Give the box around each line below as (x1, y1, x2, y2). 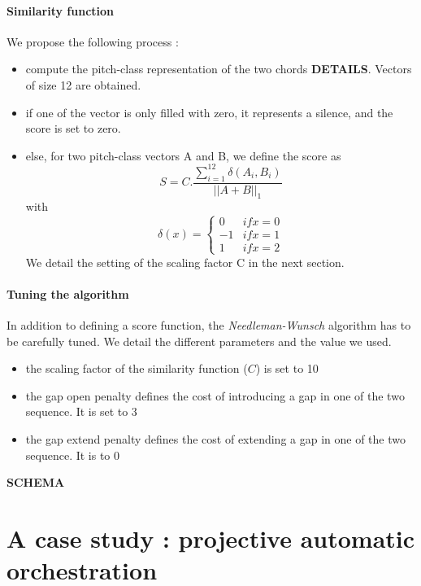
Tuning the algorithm (7, 285, 129, 302)
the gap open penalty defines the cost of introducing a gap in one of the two (25, 387, 405, 404)
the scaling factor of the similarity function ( (25, 360, 248, 377)
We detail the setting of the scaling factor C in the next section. (25, 253, 345, 270)
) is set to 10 (255, 360, 319, 377)
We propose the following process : (7, 33, 179, 50)
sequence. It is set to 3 (25, 403, 137, 420)
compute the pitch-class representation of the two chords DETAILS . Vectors (25, 60, 412, 77)
